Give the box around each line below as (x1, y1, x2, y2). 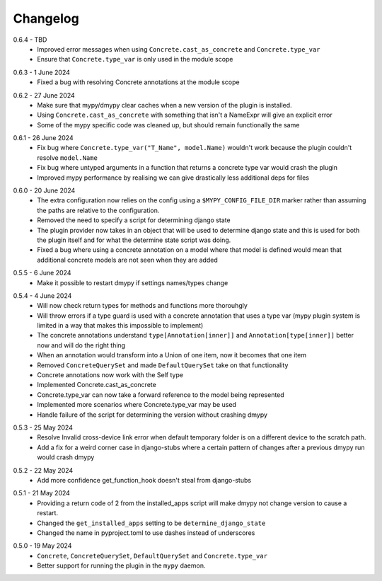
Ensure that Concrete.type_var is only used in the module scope (37, 55, 233, 64)
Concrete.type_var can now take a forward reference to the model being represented (37, 390, 284, 399)
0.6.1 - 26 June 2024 (13, 134, 74, 142)
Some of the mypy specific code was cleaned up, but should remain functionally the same (37, 120, 300, 129)
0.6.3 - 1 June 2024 (13, 68, 70, 76)
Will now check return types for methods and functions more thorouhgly (37, 301, 248, 310)
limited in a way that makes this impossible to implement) (37, 321, 204, 330)
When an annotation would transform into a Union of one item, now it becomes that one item (37, 351, 307, 359)
